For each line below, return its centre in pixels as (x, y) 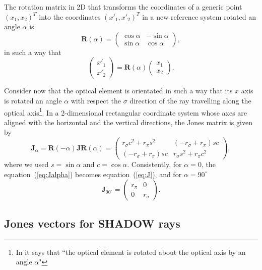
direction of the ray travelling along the (190, 100)
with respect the (96, 100)
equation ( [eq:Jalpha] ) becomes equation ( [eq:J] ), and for (93, 174)
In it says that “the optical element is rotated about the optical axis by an (131, 252)
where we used (26, 164)
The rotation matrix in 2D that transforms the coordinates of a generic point (123, 7)
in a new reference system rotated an (199, 16)
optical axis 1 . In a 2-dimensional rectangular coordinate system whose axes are (126, 112)
